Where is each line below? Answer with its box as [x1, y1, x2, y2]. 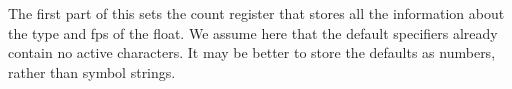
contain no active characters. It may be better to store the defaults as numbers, [8, 42, 496, 63]
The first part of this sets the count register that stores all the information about [8, 3, 505, 23]
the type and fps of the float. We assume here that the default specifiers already [8, 22, 498, 43]
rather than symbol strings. [8, 61, 176, 82]
